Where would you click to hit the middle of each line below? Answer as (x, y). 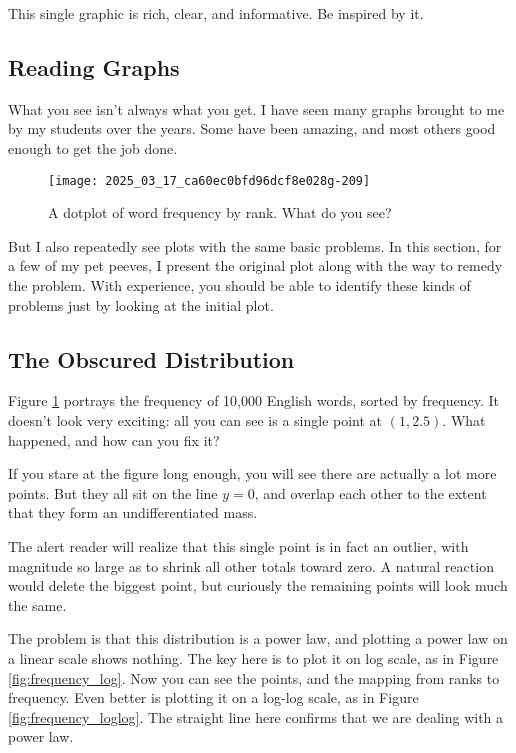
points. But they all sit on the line (113, 492)
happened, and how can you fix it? (114, 439)
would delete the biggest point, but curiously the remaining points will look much (258, 585)
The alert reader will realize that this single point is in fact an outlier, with (238, 545)
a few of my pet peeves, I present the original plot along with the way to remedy (255, 265)
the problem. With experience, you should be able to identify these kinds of (239, 285)
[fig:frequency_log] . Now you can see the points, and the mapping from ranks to (254, 677)
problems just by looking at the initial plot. (141, 304)
